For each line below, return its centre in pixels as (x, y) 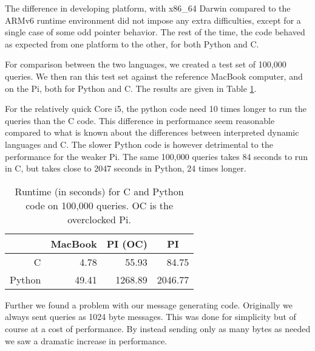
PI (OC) (127, 243)
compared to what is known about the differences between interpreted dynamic (152, 132)
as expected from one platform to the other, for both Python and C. (132, 43)
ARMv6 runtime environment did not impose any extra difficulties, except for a (153, 20)
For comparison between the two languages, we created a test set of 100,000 (146, 64)
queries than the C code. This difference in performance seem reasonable (140, 120)
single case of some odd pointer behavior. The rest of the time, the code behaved (155, 32)
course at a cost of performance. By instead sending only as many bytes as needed (158, 328)
